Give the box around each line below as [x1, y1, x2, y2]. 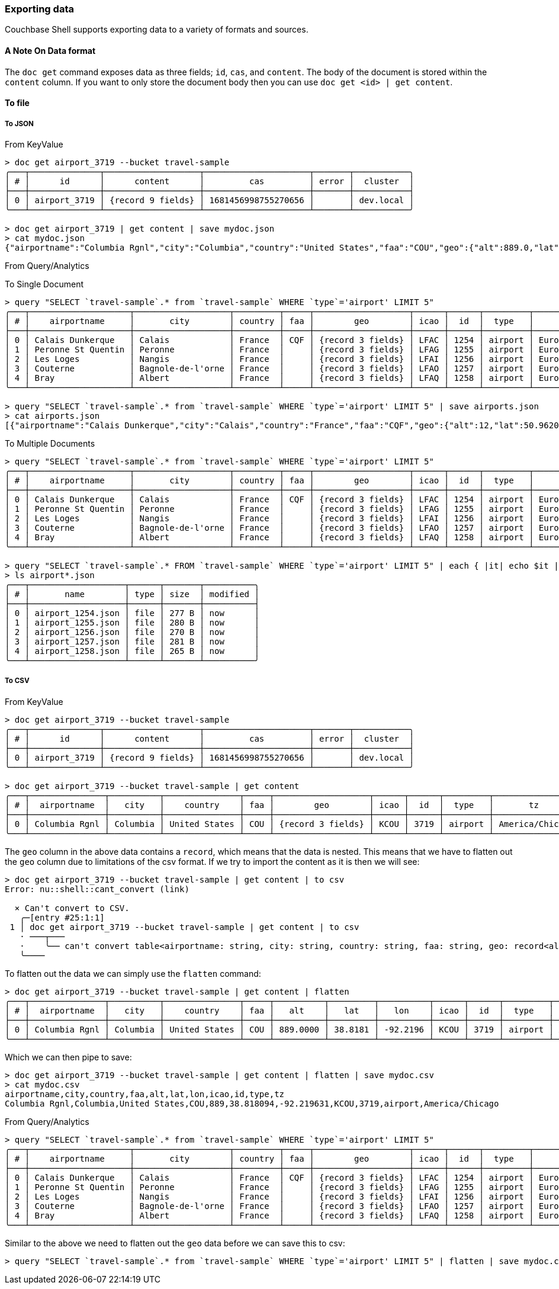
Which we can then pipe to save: [5, 1051, 132, 1062]
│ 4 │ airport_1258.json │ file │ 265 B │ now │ [5, 646, 259, 656]
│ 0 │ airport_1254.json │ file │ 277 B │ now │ [5, 608, 259, 618]
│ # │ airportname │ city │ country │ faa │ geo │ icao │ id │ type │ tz [5, 800, 539, 810]
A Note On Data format [5, 45, 96, 56]
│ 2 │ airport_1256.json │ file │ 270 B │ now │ [5, 627, 259, 637]
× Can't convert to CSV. [14, 903, 130, 913]
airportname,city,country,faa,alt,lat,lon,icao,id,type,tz [5, 1089, 285, 1099]
